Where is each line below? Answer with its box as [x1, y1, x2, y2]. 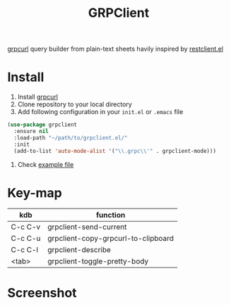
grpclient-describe [47, 245, 112, 255]
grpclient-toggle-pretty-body [47, 256, 149, 266]
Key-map [7, 185, 62, 201]
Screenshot [7, 285, 77, 301]
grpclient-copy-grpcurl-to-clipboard [47, 234, 174, 244]
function [95, 210, 126, 220]
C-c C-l [11, 245, 39, 255]
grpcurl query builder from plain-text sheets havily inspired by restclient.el [7, 44, 224, 54]
